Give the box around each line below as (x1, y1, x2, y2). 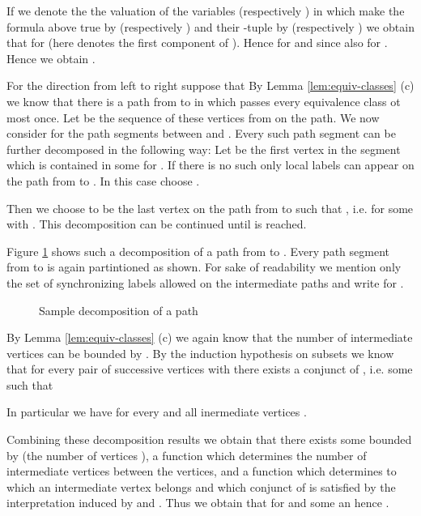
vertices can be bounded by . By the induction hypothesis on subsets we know (6, 344, 394, 361)
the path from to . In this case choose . (6, 172, 200, 189)
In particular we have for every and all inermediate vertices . (6, 403, 307, 420)
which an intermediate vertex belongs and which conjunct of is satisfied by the (6, 478, 396, 495)
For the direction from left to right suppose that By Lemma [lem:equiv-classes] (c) (6, 77, 415, 94)
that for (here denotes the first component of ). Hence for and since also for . (6, 34, 388, 51)
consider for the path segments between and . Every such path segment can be (6, 125, 396, 142)
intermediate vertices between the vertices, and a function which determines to (6, 463, 397, 480)
